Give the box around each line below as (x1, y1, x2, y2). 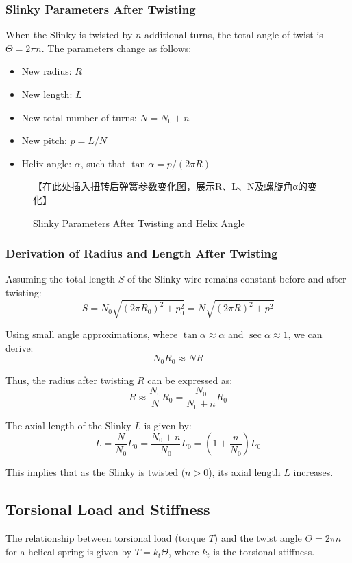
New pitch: (21, 133, 67, 147)
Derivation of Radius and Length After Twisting (5, 245, 278, 262)
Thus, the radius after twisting (5, 372, 134, 387)
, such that (80, 156, 126, 170)
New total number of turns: (21, 110, 137, 124)
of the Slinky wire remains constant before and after (127, 272, 347, 286)
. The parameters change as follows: (41, 40, 192, 55)
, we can (288, 327, 323, 342)
